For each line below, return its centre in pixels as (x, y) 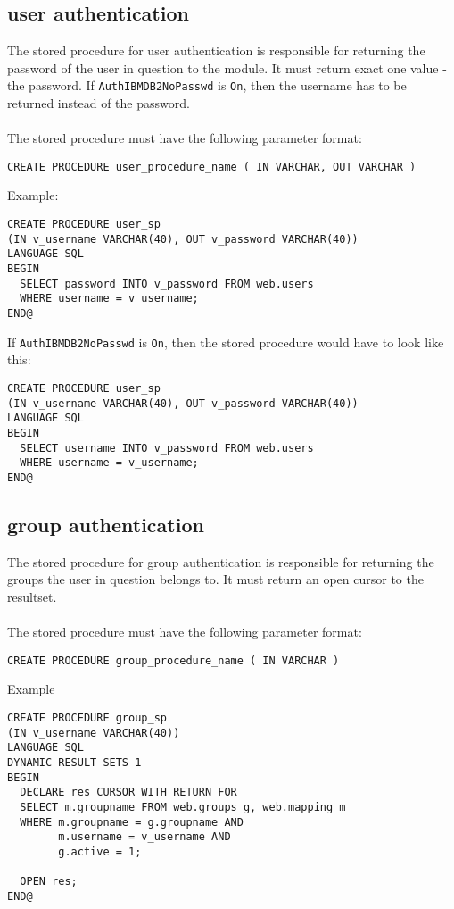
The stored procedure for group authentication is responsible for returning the (221, 561)
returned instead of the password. (99, 103)
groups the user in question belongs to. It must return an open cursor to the (215, 579)
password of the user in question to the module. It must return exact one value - (227, 67)
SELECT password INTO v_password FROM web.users (167, 284)
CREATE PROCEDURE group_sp (87, 717)
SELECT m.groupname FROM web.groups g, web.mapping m (183, 807)
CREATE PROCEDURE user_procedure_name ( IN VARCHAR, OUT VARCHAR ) (212, 167)
